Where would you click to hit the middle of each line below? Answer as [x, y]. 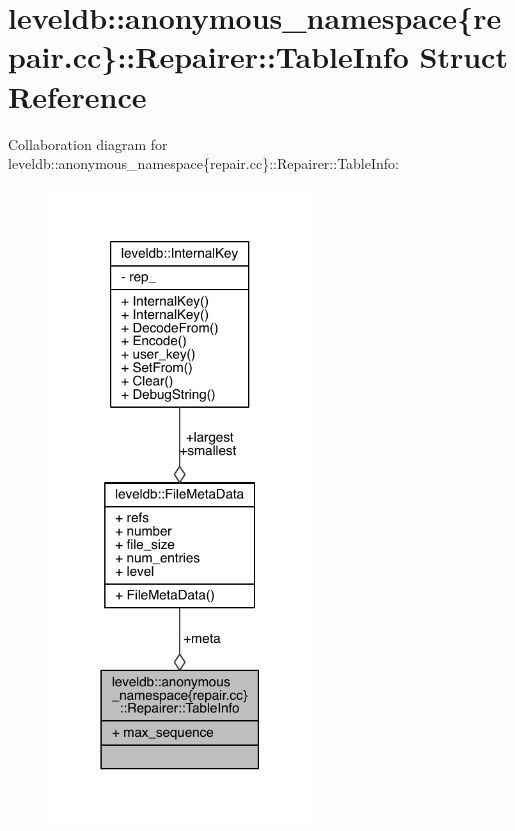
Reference [77, 95]
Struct [463, 56]
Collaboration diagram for [88, 143]
